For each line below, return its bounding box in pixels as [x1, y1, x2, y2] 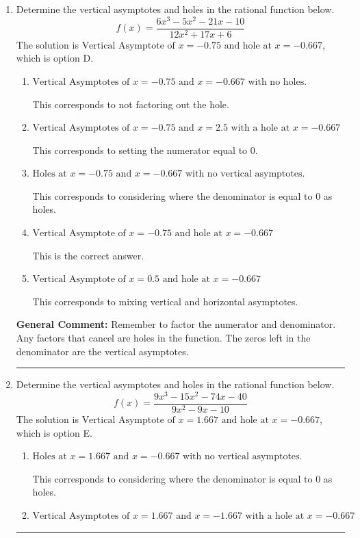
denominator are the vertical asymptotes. [16, 344, 189, 358]
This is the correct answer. [32, 248, 144, 262]
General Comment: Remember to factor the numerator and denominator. [16, 317, 336, 331]
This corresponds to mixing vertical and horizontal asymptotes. [32, 294, 298, 308]
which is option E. [16, 425, 92, 439]
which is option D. [16, 51, 94, 65]
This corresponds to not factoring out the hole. [32, 97, 229, 111]
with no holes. [248, 77, 307, 87]
